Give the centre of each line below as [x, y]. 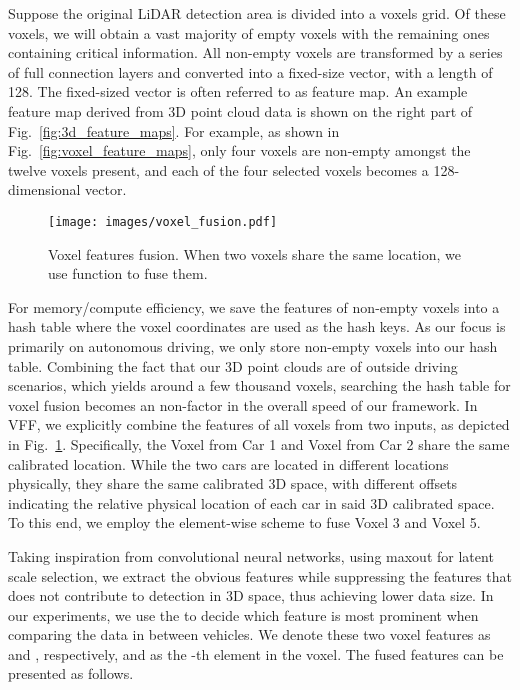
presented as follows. [71, 673]
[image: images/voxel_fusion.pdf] [163, 221]
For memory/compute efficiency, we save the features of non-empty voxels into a [254, 306]
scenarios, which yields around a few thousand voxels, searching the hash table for [259, 385]
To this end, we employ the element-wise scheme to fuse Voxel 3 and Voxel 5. [244, 522]
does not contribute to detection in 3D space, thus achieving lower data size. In [251, 595]
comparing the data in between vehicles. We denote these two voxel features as [249, 634]
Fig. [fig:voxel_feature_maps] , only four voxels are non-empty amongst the [239, 150]
